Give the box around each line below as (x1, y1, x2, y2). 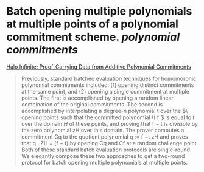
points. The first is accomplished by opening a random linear (21, 94, 174, 101)
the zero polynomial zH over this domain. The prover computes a (21, 126, 185, 134)
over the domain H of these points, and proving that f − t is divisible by (21, 120, 198, 127)
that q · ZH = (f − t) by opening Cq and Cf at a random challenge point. (21, 139, 199, 146)
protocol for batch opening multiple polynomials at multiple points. (21, 159, 188, 166)
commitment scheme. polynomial (6, 30, 180, 44)
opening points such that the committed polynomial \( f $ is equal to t (21, 114, 195, 121)
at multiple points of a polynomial (6, 17, 178, 31)
